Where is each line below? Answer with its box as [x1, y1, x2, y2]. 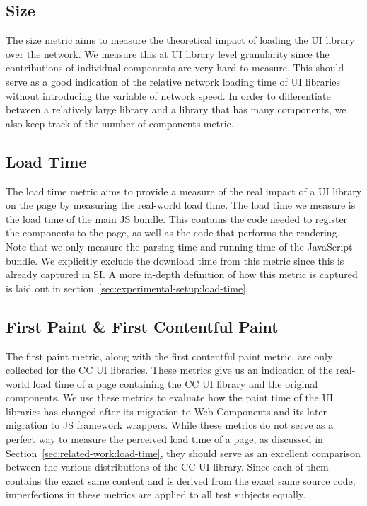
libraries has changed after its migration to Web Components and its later [6, 403, 327, 418]
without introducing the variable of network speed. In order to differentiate [6, 88, 331, 103]
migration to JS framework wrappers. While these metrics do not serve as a [6, 418, 334, 432]
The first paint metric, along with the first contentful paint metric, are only [6, 348, 333, 363]
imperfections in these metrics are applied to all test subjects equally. [6, 487, 306, 502]
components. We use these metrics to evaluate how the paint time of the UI [6, 390, 334, 405]
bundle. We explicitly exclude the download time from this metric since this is [6, 253, 344, 268]
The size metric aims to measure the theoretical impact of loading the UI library [6, 33, 355, 47]
